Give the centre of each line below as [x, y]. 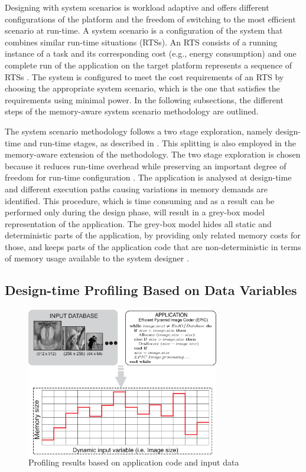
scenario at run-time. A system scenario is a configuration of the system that [144, 30]
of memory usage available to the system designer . [97, 258]
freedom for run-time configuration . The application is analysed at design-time [148, 177]
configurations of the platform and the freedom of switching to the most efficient [150, 19]
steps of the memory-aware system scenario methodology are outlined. [132, 111]
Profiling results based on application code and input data [134, 462]
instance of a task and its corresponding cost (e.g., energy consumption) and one [151, 53]
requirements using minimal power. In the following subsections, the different [144, 99]
